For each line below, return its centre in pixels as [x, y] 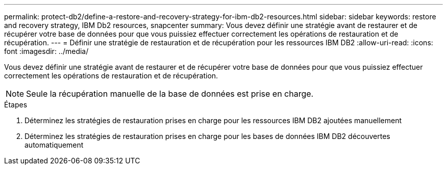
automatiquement [54, 145]
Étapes [16, 105]
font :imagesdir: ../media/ [46, 51]
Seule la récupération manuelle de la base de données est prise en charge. [170, 94]
